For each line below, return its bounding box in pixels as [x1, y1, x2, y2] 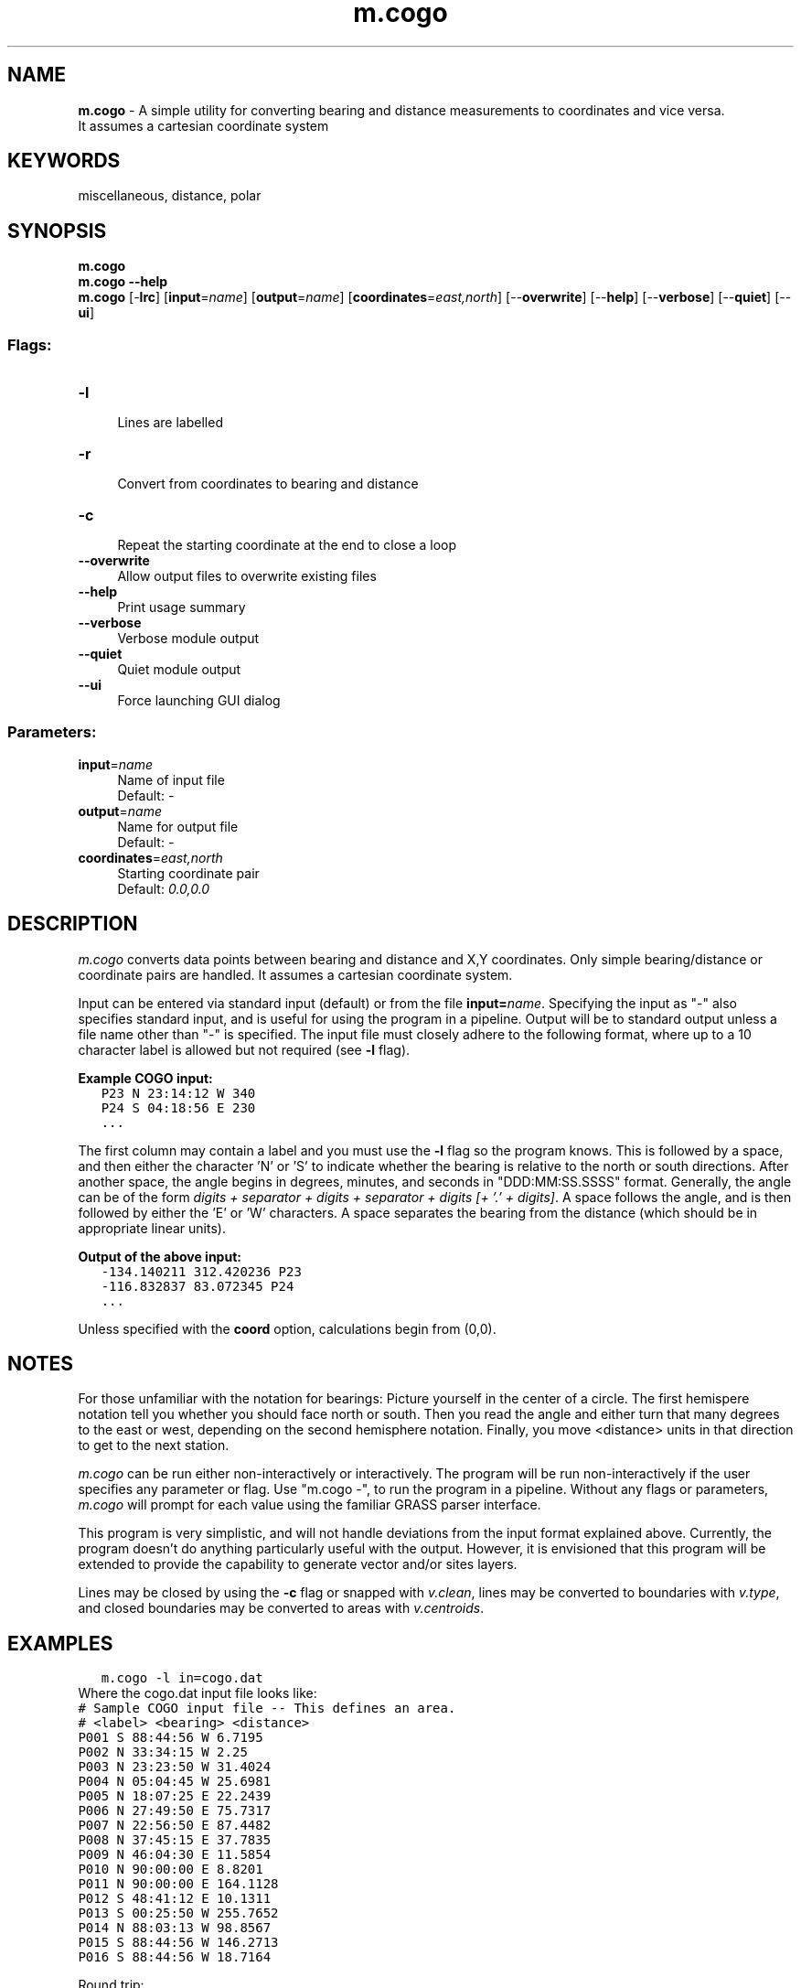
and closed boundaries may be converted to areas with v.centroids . [78, 1600, 485, 1617]
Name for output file [117, 818, 239, 834]
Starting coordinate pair [117, 865, 260, 881]
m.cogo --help [78, 274, 168, 290]
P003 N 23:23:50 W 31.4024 [78, 1759, 272, 1775]
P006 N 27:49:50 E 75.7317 [78, 1803, 272, 1819]
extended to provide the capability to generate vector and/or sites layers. [78, 1556, 518, 1573]
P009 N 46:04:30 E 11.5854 [78, 1847, 272, 1863]
